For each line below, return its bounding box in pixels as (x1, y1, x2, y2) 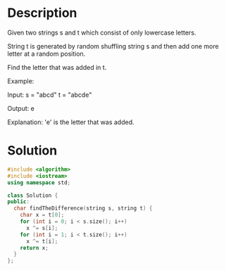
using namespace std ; (7, 179, 71, 186)
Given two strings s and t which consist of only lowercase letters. (7, 28, 196, 37)
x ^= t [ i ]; (25, 238, 58, 245)
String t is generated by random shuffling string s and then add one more (7, 42, 220, 50)
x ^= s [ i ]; (25, 224, 58, 231)
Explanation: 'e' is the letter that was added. (7, 118, 134, 126)
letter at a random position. (7, 49, 86, 58)
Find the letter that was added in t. (7, 63, 107, 71)
